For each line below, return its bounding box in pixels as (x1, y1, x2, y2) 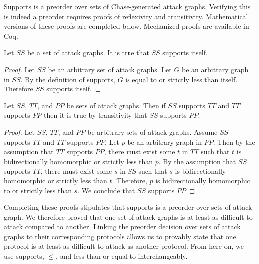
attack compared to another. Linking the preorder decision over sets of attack (4, 221, 241, 232)
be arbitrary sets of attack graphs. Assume (87, 126, 218, 137)
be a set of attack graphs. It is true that (27, 47, 149, 58)
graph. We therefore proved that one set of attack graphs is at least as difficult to (4, 211, 253, 222)
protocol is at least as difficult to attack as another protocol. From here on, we (4, 241, 244, 251)
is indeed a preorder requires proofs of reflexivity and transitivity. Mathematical (4, 11, 248, 21)
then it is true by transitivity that (44, 110, 147, 120)
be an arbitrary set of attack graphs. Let (48, 64, 172, 74)
